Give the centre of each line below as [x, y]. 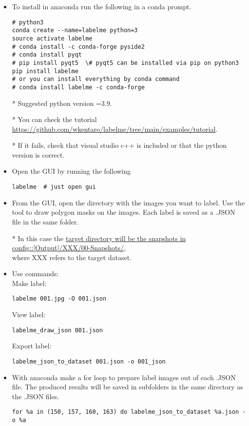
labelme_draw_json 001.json [57, 330]
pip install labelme [45, 71]
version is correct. [38, 154]
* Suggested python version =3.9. [62, 103]
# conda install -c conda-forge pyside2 [78, 47]
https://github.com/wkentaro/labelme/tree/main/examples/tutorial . [115, 129]
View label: [29, 314]
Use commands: [35, 274]
